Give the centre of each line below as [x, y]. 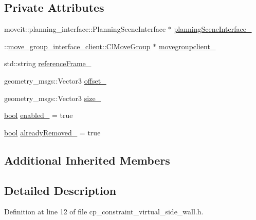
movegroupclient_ [187, 46]
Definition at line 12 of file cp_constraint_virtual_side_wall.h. [104, 212]
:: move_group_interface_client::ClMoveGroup [77, 46]
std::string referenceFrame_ [48, 63]
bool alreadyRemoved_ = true [52, 132]
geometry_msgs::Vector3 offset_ [55, 80]
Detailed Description [60, 190]
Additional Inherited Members [87, 160]
